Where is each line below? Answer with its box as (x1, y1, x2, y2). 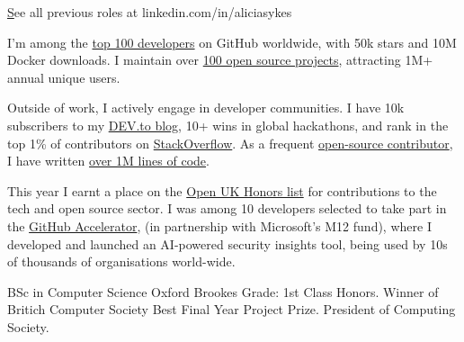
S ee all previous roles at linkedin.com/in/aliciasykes (7, 3, 292, 21)
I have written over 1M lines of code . (7, 151, 210, 170)
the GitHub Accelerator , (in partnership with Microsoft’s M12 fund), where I (7, 216, 432, 235)
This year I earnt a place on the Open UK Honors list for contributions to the (7, 181, 437, 200)
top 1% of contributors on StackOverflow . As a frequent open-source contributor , (7, 133, 453, 152)
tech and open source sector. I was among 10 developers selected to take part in (7, 199, 447, 218)
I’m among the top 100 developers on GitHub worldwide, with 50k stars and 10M (7, 32, 457, 51)
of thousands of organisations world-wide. (7, 252, 236, 271)
